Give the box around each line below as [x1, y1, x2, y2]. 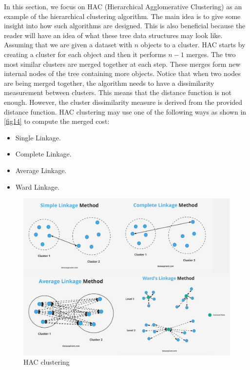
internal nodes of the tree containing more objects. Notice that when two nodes [4, 68, 241, 78]
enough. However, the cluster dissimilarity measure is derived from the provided [4, 97, 243, 107]
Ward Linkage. [15, 181, 59, 192]
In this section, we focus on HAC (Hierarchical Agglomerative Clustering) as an [4, 1, 242, 11]
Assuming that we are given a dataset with [4, 39, 133, 50]
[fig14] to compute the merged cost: [4, 116, 110, 126]
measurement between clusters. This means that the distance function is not [4, 87, 231, 97]
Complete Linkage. [15, 149, 72, 159]
